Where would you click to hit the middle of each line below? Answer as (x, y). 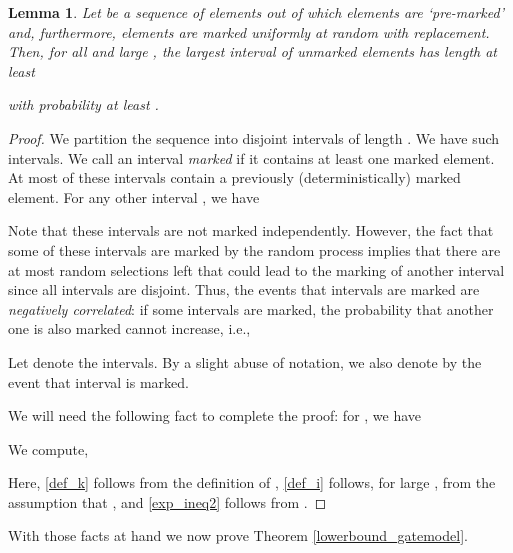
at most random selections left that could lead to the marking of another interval (256, 269)
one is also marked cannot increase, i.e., (129, 328)
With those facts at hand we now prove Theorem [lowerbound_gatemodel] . (238, 535)
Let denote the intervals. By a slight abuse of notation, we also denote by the (245, 361)
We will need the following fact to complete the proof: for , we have (215, 415)
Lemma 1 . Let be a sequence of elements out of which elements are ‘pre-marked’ (256, 12)
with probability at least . (83, 104)
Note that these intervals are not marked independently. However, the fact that (251, 230)
